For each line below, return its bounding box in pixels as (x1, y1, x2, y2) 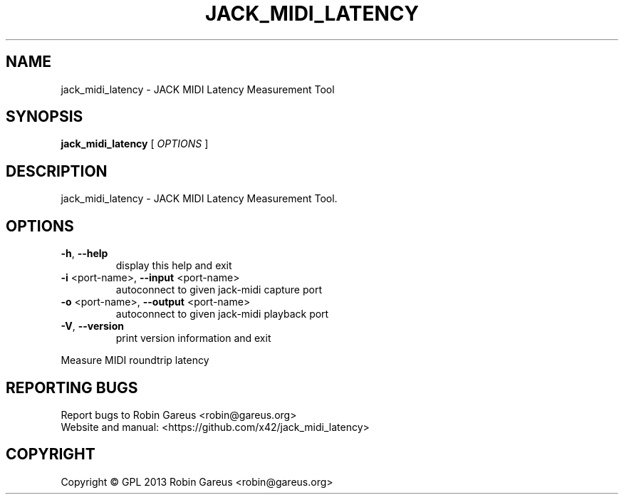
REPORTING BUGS (6, 378, 138, 397)
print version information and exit (115, 332, 271, 345)
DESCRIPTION (6, 162, 108, 180)
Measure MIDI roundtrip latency (61, 354, 209, 367)
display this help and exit (115, 259, 232, 272)
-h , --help (61, 247, 108, 260)
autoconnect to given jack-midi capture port (115, 283, 322, 296)
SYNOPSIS (6, 108, 83, 126)
